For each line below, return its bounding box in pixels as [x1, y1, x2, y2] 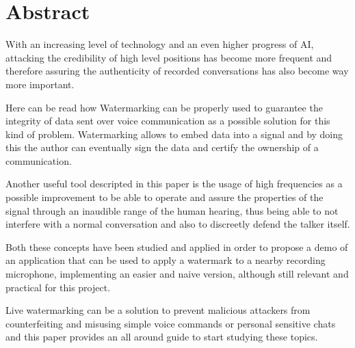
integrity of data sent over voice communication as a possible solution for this [5, 113, 330, 128]
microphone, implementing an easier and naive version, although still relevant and [5, 267, 349, 281]
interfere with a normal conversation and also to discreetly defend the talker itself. [5, 217, 350, 231]
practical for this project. [5, 280, 111, 294]
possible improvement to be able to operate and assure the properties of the [5, 190, 324, 204]
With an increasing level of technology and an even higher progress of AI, [5, 37, 314, 51]
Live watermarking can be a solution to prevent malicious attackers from [5, 303, 311, 317]
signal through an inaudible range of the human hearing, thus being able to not [5, 203, 339, 217]
